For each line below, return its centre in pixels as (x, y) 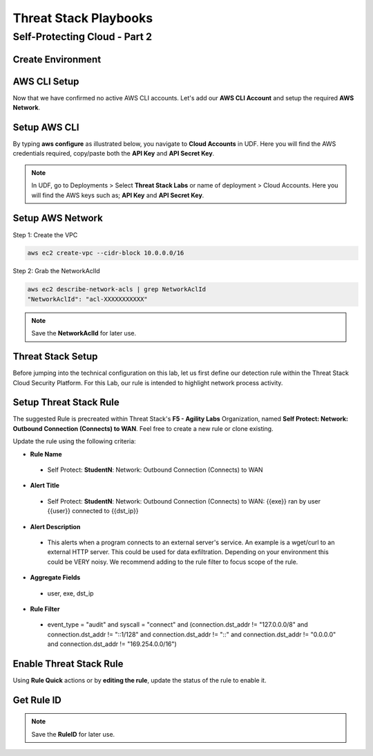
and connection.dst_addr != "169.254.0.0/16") (112, 644)
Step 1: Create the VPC (45, 234)
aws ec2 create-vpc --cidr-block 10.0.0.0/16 (106, 253)
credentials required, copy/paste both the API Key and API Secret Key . (114, 154)
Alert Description (55, 526)
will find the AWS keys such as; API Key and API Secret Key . (118, 195)
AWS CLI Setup (46, 81)
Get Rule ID (37, 700)
